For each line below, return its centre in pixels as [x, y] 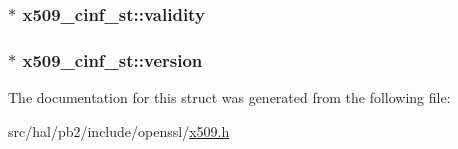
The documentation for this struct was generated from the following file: [229, 97]
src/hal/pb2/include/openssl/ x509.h [119, 130]
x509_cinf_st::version [112, 59]
